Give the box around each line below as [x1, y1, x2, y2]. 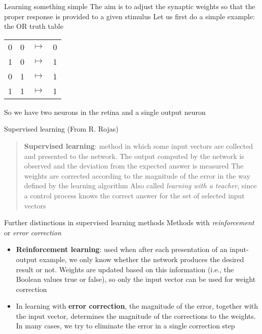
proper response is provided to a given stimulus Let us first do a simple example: [4, 11, 255, 21]
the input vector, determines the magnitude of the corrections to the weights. [16, 310, 256, 321]
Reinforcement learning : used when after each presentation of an [16, 244, 228, 255]
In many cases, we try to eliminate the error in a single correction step [16, 320, 235, 331]
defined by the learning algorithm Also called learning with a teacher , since [24, 180, 257, 191]
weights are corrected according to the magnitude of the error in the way [24, 170, 250, 181]
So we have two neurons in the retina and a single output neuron [4, 106, 206, 117]
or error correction [4, 227, 61, 237]
